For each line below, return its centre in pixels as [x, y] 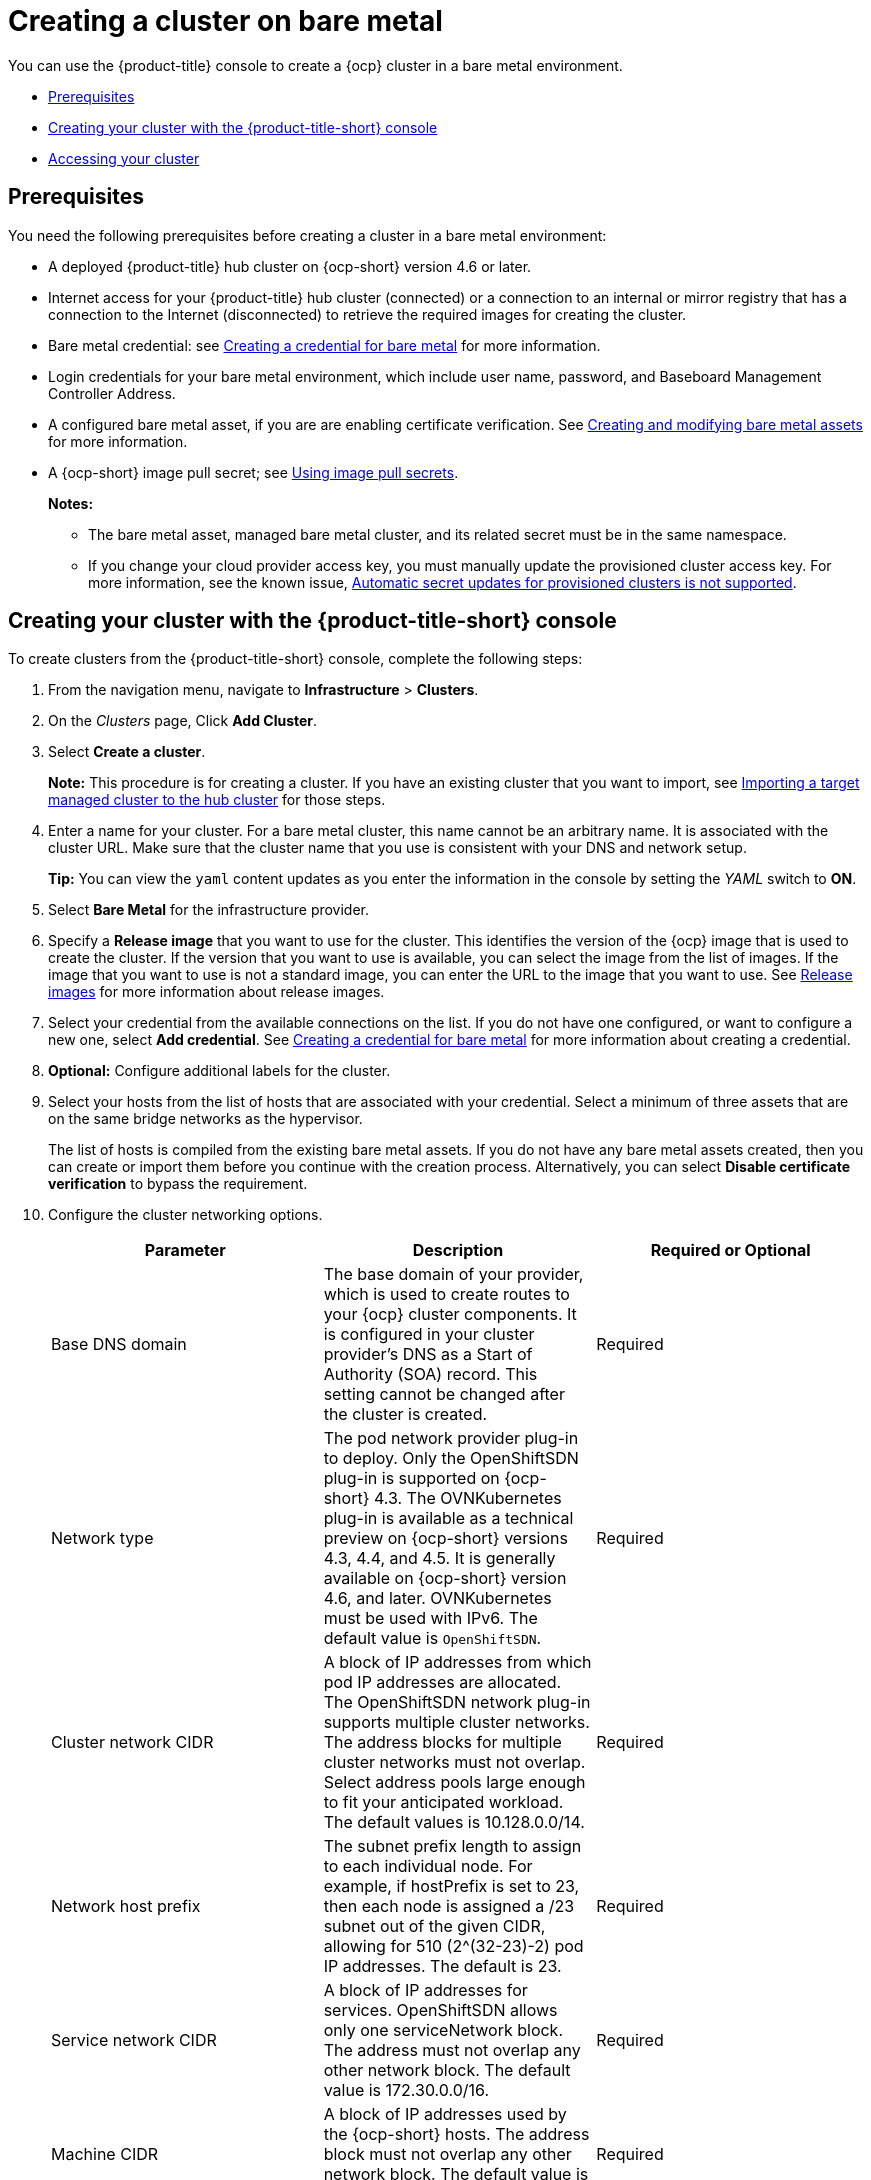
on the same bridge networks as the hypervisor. [205, 1119]
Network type [102, 1538]
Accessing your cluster [124, 158]
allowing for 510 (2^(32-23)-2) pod [453, 1946]
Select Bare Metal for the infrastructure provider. [209, 910]
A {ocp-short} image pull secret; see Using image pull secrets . [253, 472]
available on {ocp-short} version [445, 1578]
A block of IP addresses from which [457, 1662]
